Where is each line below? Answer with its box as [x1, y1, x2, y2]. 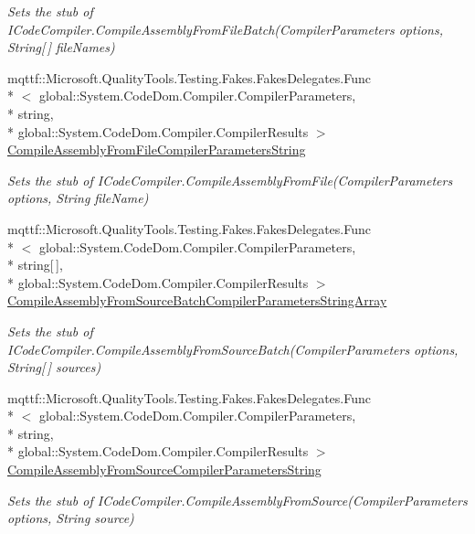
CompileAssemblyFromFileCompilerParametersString [7, 140, 306, 159]
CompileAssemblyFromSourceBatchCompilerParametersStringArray [7, 291, 387, 310]
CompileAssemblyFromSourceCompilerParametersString [7, 460, 322, 479]
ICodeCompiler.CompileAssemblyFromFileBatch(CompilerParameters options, [7, 19, 443, 38]
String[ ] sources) [7, 358, 101, 377]
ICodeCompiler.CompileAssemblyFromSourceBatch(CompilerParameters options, [7, 339, 459, 358]
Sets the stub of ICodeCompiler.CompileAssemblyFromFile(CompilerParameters [7, 170, 453, 189]
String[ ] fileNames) [7, 37, 115, 57]
